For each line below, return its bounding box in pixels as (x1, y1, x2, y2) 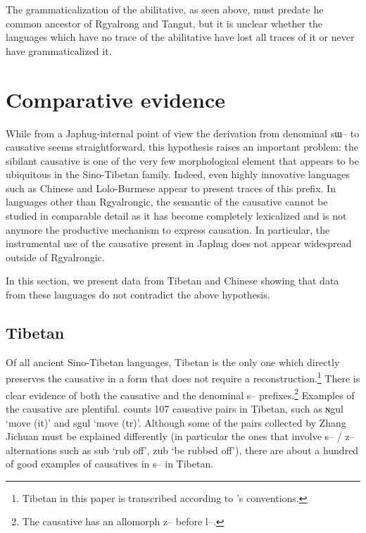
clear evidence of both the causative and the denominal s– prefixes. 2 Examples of (6, 385, 355, 402)
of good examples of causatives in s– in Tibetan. (6, 456, 214, 471)
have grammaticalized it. (6, 43, 112, 58)
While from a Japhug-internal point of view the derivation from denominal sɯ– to (6, 125, 360, 140)
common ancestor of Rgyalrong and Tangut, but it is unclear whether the (6, 15, 323, 30)
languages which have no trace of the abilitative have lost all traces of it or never (6, 30, 355, 44)
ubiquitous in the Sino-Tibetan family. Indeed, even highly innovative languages (6, 167, 351, 182)
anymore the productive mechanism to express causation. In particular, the (6, 222, 330, 237)
